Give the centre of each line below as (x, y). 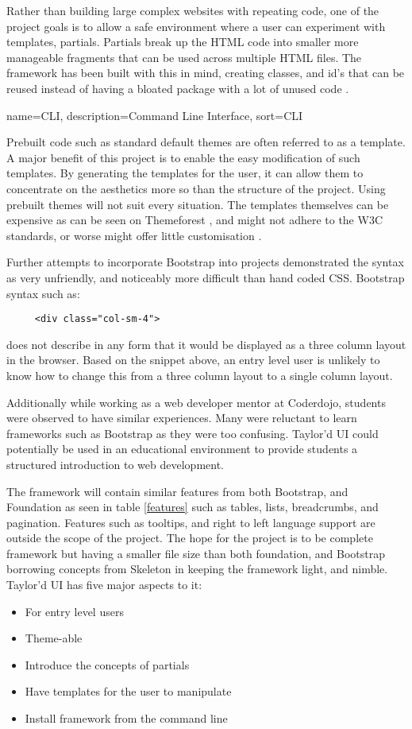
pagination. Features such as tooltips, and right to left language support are (191, 522)
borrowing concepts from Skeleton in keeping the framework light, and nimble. (197, 569)
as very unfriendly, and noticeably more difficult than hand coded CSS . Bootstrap (206, 277)
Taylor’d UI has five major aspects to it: (104, 585)
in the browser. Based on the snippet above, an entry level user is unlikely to (193, 360)
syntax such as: (43, 293)
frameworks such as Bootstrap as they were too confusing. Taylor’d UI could (193, 433)
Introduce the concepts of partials (107, 664)
